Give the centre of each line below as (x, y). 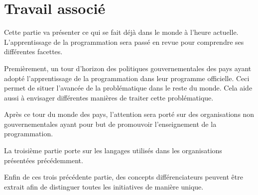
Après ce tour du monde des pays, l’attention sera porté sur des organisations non (129, 114)
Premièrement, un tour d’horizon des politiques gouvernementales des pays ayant (128, 68)
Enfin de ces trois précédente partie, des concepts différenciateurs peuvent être (124, 177)
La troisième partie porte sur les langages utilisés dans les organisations (113, 150)
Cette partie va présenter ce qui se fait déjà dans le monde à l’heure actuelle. (121, 32)
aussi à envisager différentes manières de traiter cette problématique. (109, 97)
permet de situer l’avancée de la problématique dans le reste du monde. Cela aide (128, 88)
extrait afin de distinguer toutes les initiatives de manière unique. (104, 186)
